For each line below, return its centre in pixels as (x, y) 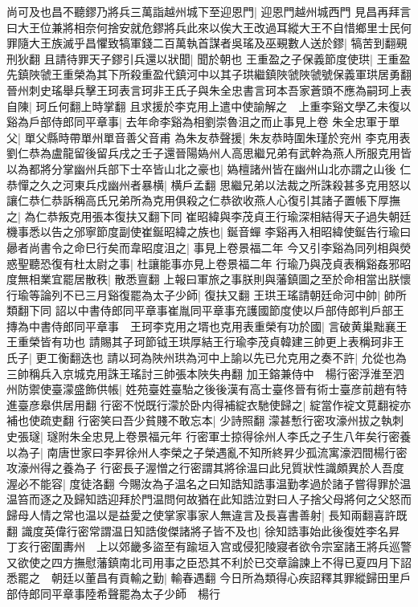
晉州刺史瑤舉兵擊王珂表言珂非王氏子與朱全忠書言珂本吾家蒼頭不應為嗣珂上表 (209, 90)
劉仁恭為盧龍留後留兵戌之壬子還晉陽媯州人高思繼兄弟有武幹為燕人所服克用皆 (209, 153)
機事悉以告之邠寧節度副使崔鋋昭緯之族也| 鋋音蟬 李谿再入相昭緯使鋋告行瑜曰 (209, 232)
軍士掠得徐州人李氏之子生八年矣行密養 (310, 436)
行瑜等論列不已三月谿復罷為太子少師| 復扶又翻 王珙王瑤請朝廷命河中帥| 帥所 (207, 294)
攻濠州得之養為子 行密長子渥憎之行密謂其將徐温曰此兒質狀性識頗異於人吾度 (205, 468)
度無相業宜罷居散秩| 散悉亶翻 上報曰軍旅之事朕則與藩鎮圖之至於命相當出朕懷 (209, 279)
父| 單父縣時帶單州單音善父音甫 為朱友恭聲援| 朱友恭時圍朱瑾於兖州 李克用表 (209, 137)
